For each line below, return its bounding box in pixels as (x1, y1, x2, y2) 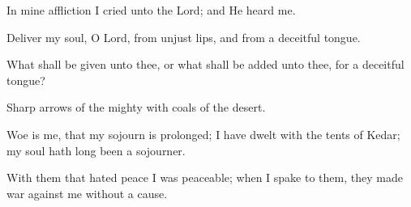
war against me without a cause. (6, 184, 168, 201)
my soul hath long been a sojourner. (6, 142, 186, 158)
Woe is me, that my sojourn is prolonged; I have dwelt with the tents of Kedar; (6, 125, 400, 142)
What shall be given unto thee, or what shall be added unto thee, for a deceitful (6, 56, 405, 73)
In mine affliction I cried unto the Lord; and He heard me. (6, 2, 296, 18)
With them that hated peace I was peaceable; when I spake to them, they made (6, 169, 403, 186)
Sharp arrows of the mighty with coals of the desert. (6, 99, 266, 116)
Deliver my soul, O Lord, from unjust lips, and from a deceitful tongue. (6, 28, 361, 45)
